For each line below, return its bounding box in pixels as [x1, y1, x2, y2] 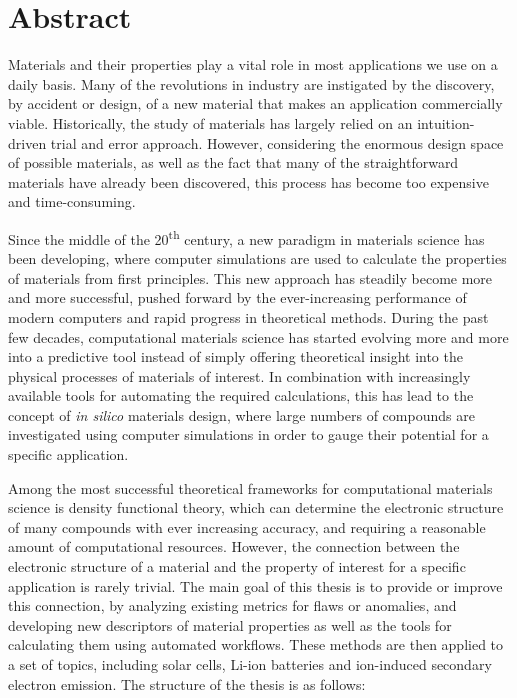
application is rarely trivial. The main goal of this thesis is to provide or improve [8, 575, 503, 596]
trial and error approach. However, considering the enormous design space [50, 132, 504, 153]
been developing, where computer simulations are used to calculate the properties [8, 248, 507, 269]
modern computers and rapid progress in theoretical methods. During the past [8, 306, 489, 327]
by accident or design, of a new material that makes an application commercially [8, 93, 503, 114]
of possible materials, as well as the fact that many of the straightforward [8, 152, 459, 173]
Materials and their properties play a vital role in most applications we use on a [8, 54, 498, 75]
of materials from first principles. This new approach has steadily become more [8, 267, 493, 288]
